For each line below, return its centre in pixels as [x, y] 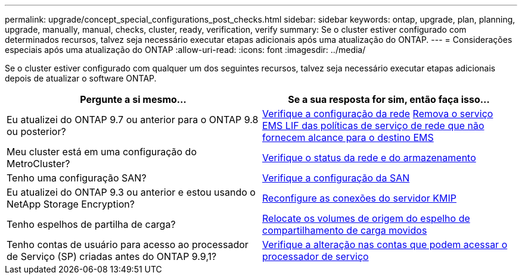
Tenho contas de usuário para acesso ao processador [128, 244]
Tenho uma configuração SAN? [77, 178]
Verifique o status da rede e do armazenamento [369, 158]
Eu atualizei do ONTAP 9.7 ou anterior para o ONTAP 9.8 [133, 120]
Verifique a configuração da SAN [336, 178]
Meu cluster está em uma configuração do [102, 152]
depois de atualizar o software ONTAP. [81, 78]
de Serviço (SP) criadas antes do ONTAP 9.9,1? [112, 256]
